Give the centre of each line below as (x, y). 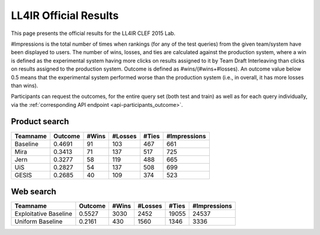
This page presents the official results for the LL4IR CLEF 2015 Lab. (93, 33)
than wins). (25, 85)
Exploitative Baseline (43, 214)
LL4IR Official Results (65, 15)
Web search (33, 192)
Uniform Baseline (39, 221)
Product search (40, 122)
